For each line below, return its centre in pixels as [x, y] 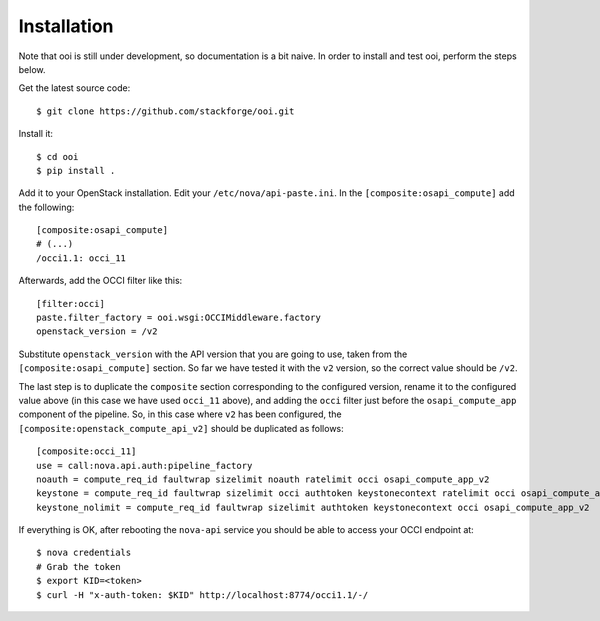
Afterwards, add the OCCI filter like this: [100, 281]
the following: [46, 207]
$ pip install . [76, 170]
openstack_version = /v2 [97, 331]
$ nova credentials [84, 553]
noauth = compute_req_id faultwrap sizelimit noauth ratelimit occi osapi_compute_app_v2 [263, 479]
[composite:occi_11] [86, 451]
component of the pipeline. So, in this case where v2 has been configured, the [180, 414]
